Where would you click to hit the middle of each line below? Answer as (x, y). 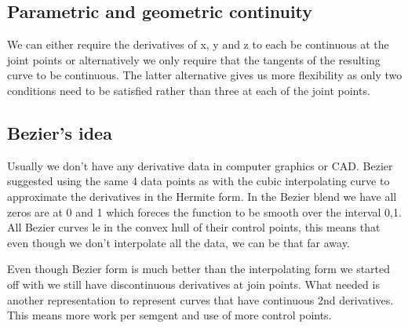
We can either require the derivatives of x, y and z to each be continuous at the (198, 44)
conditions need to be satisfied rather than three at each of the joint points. (189, 90)
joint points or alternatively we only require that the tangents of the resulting (194, 59)
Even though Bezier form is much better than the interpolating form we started (199, 269)
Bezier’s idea (60, 132)
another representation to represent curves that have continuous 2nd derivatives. (200, 299)
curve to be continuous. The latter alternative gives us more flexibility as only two (205, 75)
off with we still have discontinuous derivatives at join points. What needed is (193, 284)
